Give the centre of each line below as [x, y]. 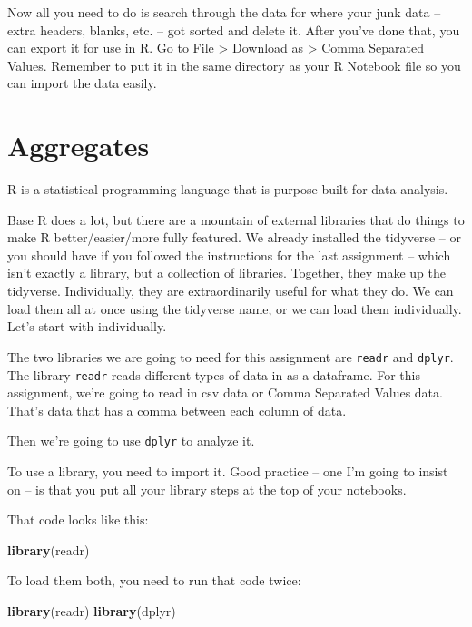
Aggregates [79, 146]
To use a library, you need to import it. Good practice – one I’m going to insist [228, 471]
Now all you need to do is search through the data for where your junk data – [224, 12]
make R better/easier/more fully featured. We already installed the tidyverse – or [235, 237]
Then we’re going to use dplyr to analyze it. [131, 441]
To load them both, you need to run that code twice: [154, 580]
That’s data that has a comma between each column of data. [177, 410]
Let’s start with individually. [87, 326]
